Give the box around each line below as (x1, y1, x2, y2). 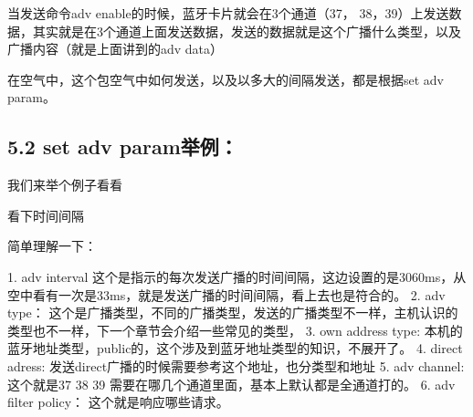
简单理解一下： (7, 236, 97, 255)
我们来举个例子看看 (7, 175, 122, 194)
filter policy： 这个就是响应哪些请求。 (7, 392, 229, 412)
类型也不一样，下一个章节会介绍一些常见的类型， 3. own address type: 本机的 (7, 320, 463, 339)
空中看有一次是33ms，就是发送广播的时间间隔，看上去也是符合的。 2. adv (7, 285, 446, 304)
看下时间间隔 (7, 205, 84, 224)
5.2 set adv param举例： (7, 132, 238, 161)
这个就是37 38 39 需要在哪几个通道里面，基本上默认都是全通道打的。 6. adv (7, 374, 456, 393)
